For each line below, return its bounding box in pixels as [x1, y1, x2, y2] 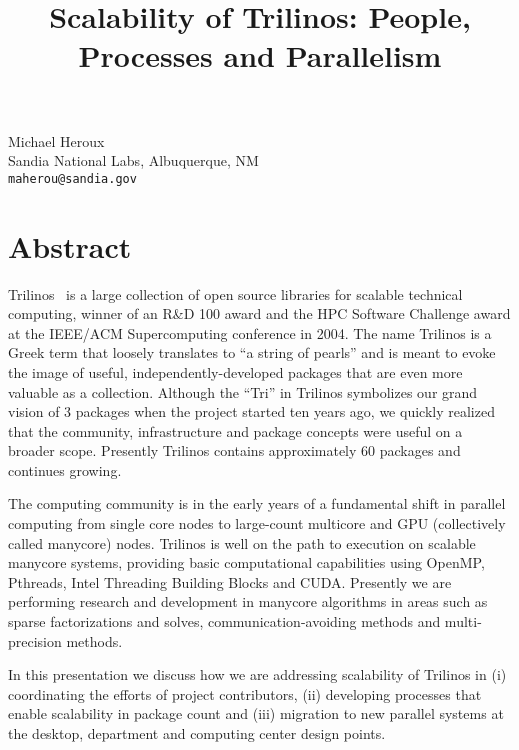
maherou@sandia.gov [8, 171, 137, 186]
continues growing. [8, 459, 122, 480]
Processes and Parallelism [78, 35, 442, 76]
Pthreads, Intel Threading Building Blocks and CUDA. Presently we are [8, 571, 452, 592]
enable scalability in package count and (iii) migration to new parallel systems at [8, 703, 504, 724]
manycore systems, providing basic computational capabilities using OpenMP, [8, 552, 485, 573]
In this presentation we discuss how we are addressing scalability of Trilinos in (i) [8, 664, 507, 685]
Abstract [8, 225, 132, 266]
